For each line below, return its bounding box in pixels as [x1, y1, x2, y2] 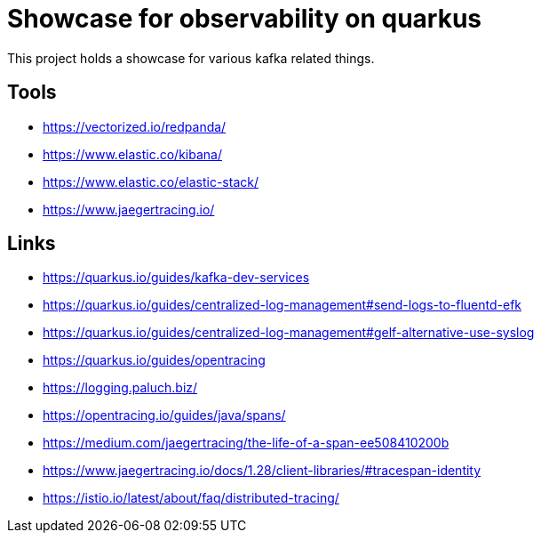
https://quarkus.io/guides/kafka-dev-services [43, 270, 310, 286]
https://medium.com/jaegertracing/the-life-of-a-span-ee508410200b [43, 435, 450, 451]
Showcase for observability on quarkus [7, 4, 482, 34]
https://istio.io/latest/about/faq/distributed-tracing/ [43, 490, 339, 506]
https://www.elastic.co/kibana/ [43, 146, 222, 162]
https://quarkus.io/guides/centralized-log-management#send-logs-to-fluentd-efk [43, 297, 522, 313]
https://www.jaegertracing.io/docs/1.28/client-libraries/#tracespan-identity [43, 463, 481, 479]
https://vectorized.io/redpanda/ [43, 118, 227, 134]
